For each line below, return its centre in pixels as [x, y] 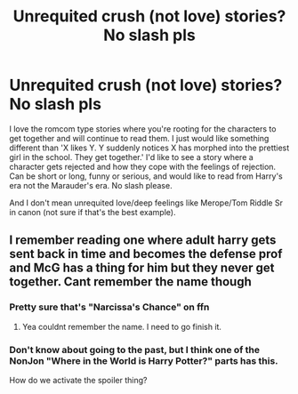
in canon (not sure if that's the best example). [93, 212]
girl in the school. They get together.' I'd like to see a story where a [131, 157]
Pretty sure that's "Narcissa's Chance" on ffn [109, 307]
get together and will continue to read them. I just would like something [139, 138]
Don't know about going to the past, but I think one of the [135, 350]
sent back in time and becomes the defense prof [146, 254]
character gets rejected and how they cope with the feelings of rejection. [143, 166]
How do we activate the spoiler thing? [78, 380]
